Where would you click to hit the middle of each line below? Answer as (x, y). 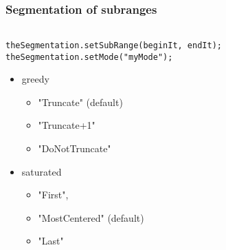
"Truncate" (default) (80, 102)
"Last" (51, 241)
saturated (42, 171)
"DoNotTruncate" (75, 148)
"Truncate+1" (67, 125)
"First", (53, 195)
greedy (35, 79)
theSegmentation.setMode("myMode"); (89, 57)
